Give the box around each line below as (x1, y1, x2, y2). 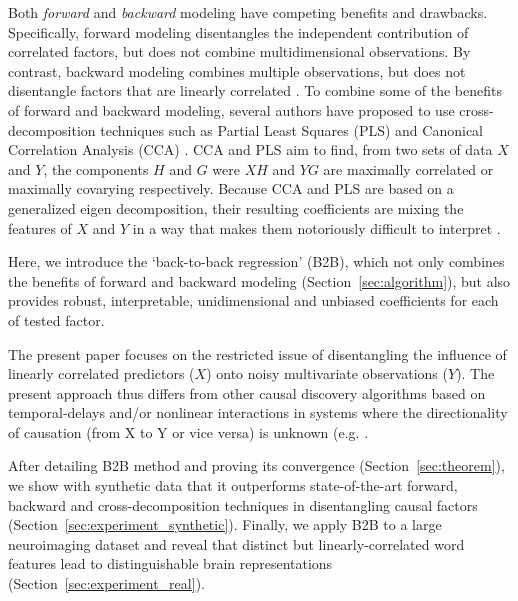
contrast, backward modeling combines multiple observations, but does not (8, 60, 466, 81)
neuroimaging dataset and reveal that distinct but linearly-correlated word (8, 533, 465, 554)
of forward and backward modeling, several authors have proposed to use (8, 99, 455, 120)
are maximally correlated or (323, 158, 494, 179)
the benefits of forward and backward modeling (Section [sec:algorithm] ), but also (8, 270, 511, 291)
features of (8, 217, 72, 238)
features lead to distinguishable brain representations (8, 553, 333, 574)
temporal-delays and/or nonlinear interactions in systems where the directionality (8, 402, 508, 423)
